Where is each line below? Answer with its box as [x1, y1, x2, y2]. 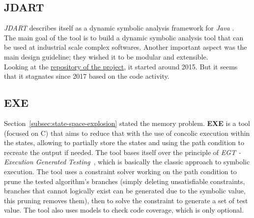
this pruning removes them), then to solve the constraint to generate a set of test [4, 195, 248, 205]
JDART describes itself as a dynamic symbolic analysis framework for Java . [4, 23, 234, 33]
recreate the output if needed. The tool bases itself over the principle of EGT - [4, 147, 241, 157]
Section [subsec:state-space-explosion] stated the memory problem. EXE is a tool [4, 118, 250, 128]
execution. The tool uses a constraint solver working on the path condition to [4, 166, 237, 176]
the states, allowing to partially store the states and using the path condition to [4, 137, 244, 148]
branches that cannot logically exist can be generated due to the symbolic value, [4, 186, 246, 196]
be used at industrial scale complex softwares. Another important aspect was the [4, 42, 247, 52]
